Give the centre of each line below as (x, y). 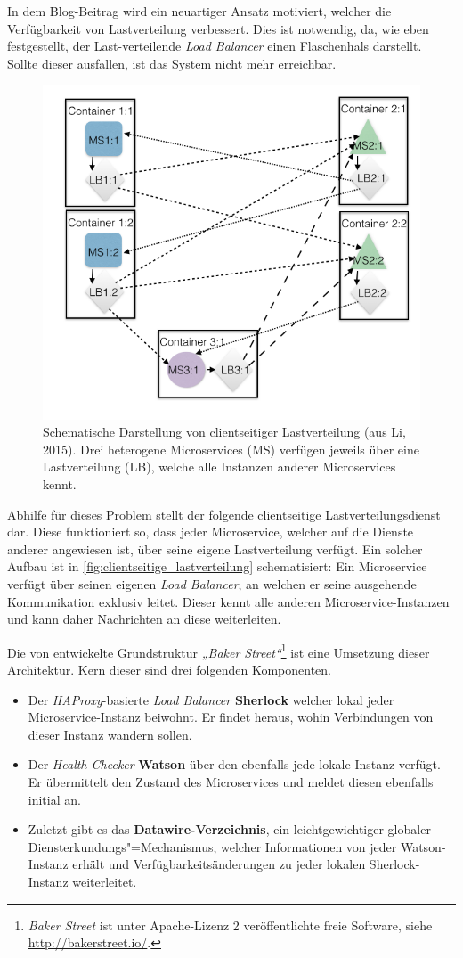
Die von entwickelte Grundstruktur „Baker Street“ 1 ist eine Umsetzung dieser (219, 651)
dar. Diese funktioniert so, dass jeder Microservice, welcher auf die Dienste (211, 532)
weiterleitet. (105, 881)
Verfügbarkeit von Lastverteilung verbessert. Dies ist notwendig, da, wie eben (218, 28)
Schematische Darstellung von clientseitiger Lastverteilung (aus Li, (224, 432)
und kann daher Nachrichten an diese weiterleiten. (144, 619)
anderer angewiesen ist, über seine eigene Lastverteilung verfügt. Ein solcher (215, 549)
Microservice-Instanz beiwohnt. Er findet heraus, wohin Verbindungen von (231, 717)
